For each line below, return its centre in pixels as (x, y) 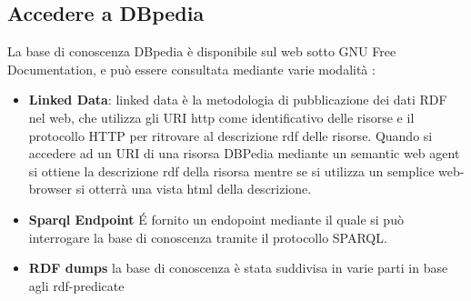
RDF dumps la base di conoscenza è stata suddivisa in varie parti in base (238, 268)
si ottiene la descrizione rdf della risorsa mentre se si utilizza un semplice (231, 171)
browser (50, 189)
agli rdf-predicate (76, 285)
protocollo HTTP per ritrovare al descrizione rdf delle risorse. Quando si (230, 135)
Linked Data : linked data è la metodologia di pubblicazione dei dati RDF (238, 100)
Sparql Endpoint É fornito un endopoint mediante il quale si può (216, 219)
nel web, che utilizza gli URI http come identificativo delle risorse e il (221, 117)
